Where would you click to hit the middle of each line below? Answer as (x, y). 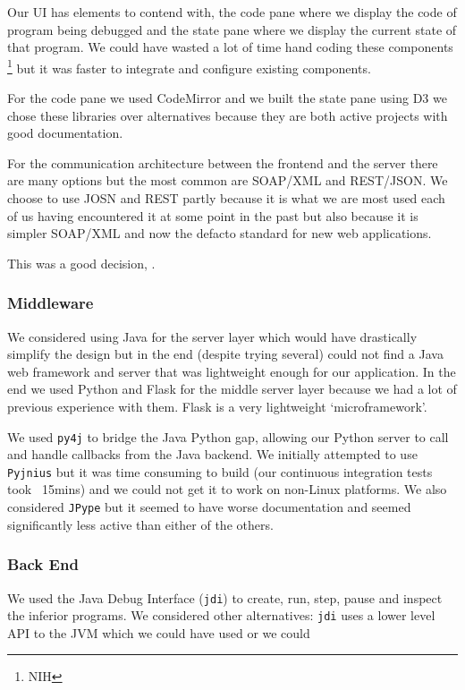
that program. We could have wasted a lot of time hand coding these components (230, 47)
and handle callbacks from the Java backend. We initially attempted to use (212, 454)
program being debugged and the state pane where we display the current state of (232, 29)
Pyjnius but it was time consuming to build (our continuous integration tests (220, 471)
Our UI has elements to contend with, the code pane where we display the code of (232, 12)
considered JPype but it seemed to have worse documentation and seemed (209, 507)
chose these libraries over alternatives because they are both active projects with (228, 115)
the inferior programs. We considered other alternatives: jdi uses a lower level (221, 615)
